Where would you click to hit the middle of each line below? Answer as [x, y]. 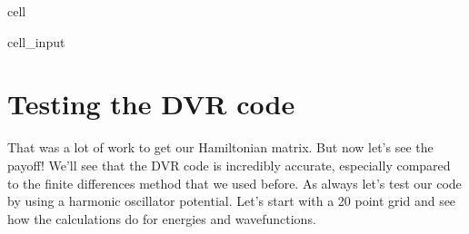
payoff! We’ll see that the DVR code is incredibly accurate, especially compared [229, 165]
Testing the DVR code [151, 104]
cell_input [36, 41]
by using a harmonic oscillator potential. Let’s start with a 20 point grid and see [232, 201]
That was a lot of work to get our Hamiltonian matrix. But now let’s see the [220, 147]
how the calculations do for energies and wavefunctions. [162, 218]
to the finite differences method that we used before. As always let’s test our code [234, 183]
